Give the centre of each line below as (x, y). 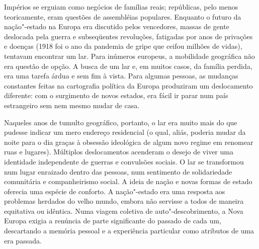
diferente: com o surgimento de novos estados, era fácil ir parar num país (116, 95)
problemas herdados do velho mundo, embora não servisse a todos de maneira (124, 201)
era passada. (23, 240)
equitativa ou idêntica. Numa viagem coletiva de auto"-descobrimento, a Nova (124, 211)
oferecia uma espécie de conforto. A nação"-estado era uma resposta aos (115, 191)
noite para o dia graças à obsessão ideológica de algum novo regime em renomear (129, 142)
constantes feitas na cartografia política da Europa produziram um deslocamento (128, 85)
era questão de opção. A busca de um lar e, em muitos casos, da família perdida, (128, 66)
